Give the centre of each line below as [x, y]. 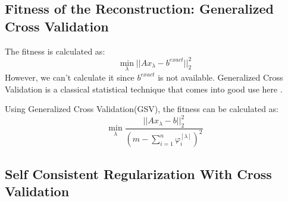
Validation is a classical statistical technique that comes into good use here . [144, 89]
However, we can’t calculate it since [70, 77]
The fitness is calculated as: [55, 51]
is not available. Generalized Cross [220, 77]
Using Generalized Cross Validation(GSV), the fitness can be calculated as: [142, 109]
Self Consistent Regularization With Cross [138, 173]
